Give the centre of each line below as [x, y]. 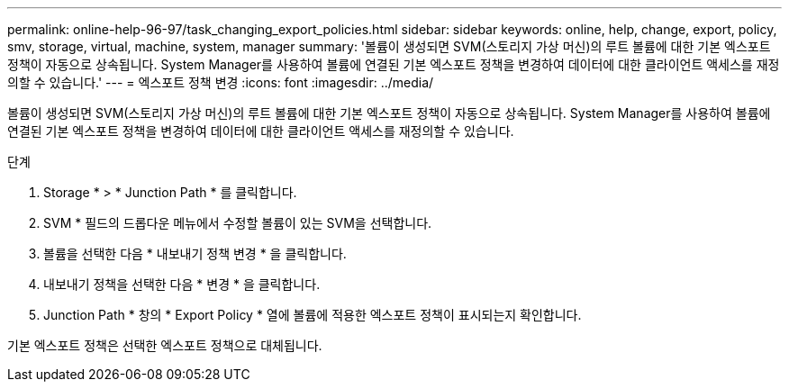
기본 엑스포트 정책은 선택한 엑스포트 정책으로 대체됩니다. [165, 345]
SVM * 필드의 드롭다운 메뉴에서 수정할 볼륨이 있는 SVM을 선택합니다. [238, 223]
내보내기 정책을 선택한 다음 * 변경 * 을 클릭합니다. [182, 284]
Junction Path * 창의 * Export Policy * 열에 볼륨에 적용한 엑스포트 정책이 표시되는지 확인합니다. [313, 315]
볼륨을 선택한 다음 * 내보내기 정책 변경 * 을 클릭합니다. [195, 253]
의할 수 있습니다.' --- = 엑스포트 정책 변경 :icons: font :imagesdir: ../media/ [221, 82]
